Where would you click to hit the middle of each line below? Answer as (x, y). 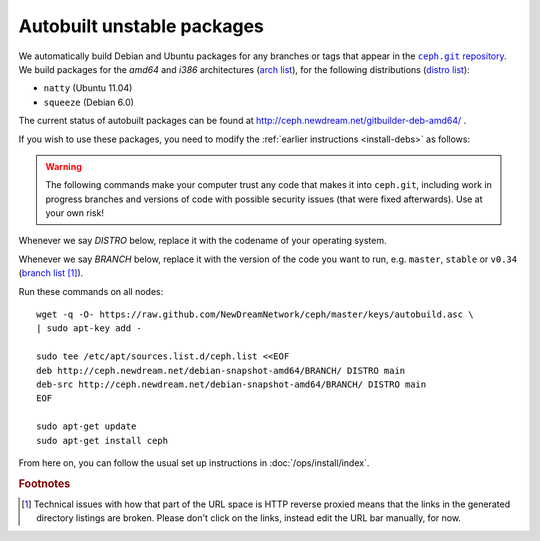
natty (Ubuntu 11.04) (88, 88)
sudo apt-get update (86, 426)
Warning (63, 166)
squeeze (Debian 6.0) (89, 102)
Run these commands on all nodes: (91, 291)
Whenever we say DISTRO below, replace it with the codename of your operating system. (202, 241)
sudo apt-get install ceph (102, 440)
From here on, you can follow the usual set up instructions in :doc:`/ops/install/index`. (194, 462)
